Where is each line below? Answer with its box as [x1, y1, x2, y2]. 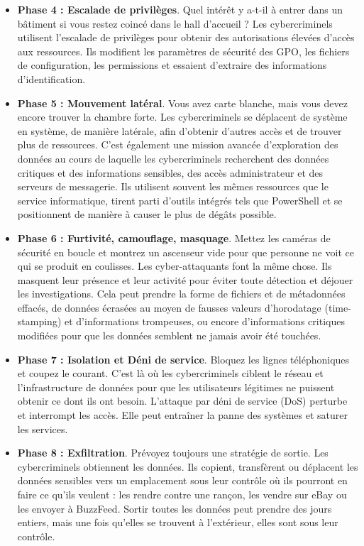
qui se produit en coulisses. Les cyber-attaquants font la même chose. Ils [17, 258, 332, 273]
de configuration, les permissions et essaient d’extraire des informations [17, 58, 327, 72]
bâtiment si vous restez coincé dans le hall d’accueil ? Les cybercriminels [17, 16, 333, 31]
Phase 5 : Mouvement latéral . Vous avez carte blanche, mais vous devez [17, 95, 348, 110]
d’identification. [17, 71, 86, 86]
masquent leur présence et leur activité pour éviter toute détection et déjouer [17, 272, 353, 287]
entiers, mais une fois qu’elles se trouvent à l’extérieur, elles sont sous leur [17, 515, 338, 530]
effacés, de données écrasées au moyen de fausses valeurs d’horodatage [17, 300, 321, 315]
